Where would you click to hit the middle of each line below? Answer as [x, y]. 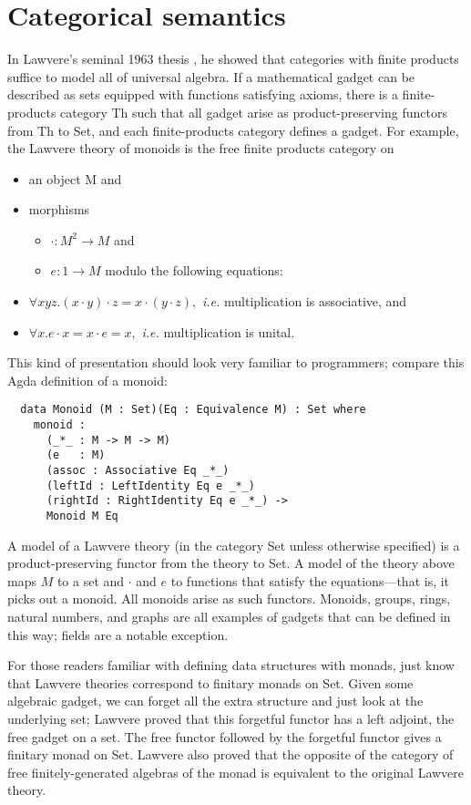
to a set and [91, 580]
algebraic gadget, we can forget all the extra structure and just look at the [215, 701]
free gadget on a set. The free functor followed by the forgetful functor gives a [225, 736]
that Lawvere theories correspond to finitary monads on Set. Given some [210, 682]
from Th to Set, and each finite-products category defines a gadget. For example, [233, 130]
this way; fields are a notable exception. [118, 634]
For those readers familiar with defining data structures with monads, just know [231, 665]
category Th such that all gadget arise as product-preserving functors [254, 112]
